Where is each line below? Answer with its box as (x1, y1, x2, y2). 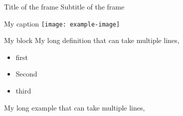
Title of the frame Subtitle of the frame (4, 1, 125, 11)
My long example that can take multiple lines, (4, 102, 145, 112)
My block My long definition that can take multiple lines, (4, 35, 180, 45)
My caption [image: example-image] (4, 18, 120, 28)
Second (15, 68, 37, 79)
